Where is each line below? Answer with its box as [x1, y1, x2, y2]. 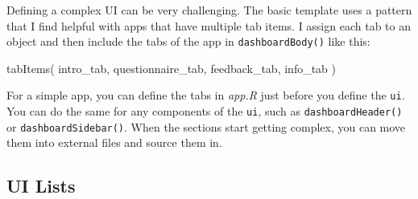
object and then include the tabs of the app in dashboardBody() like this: [6, 33, 370, 50]
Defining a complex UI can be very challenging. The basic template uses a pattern [6, 2, 412, 18]
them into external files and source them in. [6, 134, 222, 151]
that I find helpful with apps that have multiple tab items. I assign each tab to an [6, 17, 411, 34]
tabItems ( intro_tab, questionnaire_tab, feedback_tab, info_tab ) [6, 59, 337, 76]
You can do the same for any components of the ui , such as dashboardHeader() [6, 103, 403, 120]
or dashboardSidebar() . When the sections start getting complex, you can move [6, 118, 406, 135]
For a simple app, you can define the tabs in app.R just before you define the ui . [6, 87, 405, 104]
